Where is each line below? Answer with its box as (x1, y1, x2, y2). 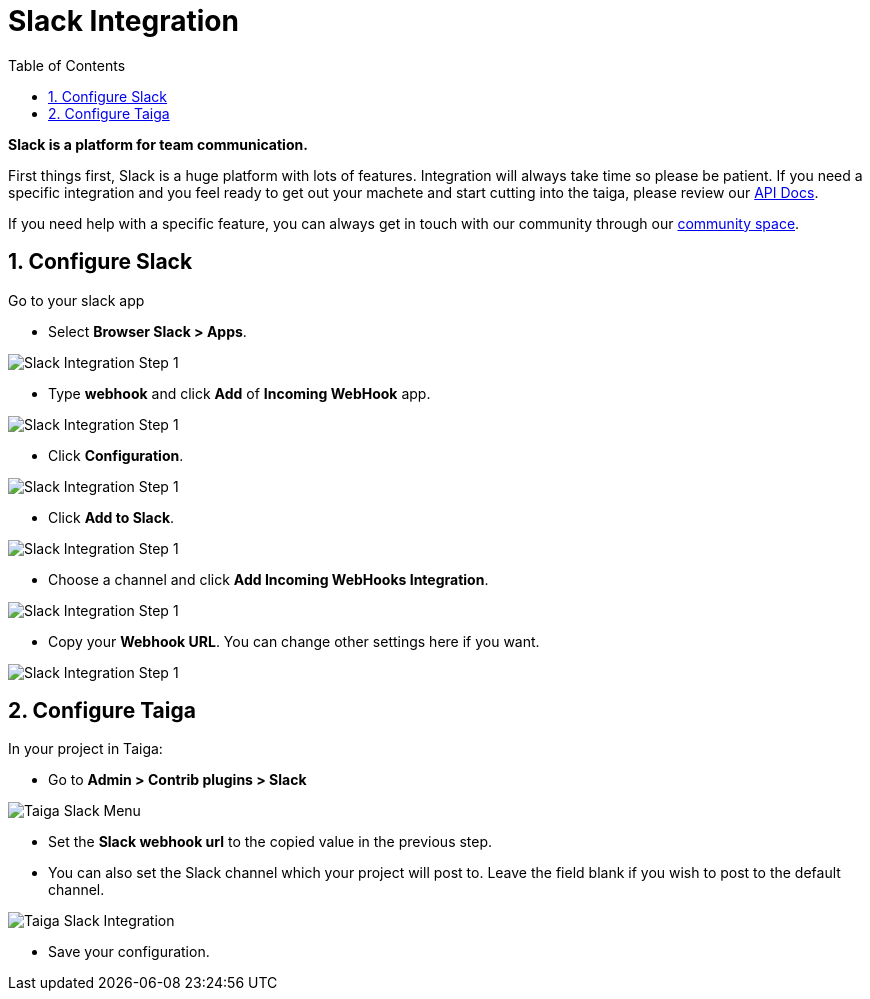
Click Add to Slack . (48, 508, 175, 526)
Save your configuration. (48, 943, 210, 961)
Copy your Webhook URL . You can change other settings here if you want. (48, 632, 540, 650)
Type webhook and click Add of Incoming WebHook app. (48, 384, 431, 402)
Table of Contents (8, 56, 126, 74)
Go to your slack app (8, 291, 145, 309)
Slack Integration (8, 4, 239, 38)
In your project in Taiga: (8, 740, 163, 758)
